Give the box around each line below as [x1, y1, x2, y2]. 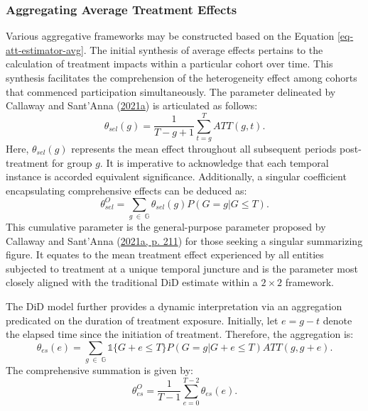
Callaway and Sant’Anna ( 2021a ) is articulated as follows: [6, 98, 258, 113]
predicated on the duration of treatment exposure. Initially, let [6, 312, 278, 327]
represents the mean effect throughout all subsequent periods [71, 141, 337, 155]
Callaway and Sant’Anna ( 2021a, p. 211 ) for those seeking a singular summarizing [6, 233, 363, 248]
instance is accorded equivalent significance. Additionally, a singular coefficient [6, 169, 347, 184]
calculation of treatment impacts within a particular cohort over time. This [6, 56, 333, 71]
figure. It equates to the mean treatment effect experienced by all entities [6, 247, 324, 262]
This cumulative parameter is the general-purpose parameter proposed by [6, 219, 326, 234]
